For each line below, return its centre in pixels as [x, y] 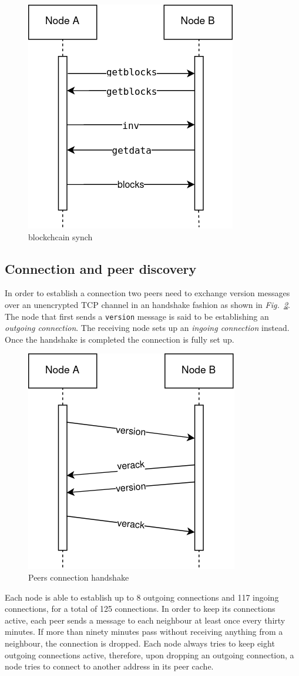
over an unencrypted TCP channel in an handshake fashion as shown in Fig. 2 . [147, 304]
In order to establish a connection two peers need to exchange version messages [147, 293]
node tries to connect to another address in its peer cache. [109, 666]
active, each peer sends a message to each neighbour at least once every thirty [145, 620]
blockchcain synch [61, 236]
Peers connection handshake [79, 577]
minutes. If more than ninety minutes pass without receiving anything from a [144, 632]
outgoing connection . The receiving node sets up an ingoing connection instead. [147, 328]
